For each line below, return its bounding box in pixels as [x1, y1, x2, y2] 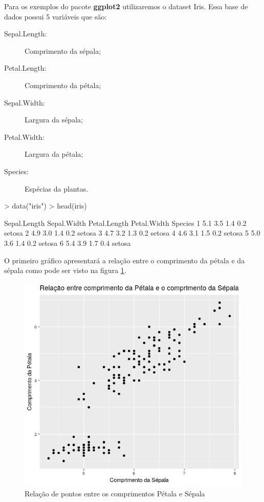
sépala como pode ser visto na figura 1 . [4, 265, 126, 276]
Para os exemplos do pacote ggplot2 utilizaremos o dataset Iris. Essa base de [4, 1, 248, 11]
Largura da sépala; [25, 114, 83, 125]
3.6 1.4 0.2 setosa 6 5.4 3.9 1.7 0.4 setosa [4, 237, 131, 248]
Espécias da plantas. [25, 183, 89, 194]
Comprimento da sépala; [25, 45, 101, 56]
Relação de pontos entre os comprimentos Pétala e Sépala [25, 488, 205, 498]
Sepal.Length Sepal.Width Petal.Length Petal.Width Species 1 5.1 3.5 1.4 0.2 [4, 217, 247, 228]
